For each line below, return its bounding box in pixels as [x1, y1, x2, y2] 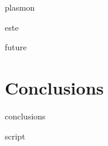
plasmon [5, 1, 35, 13]
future [5, 41, 27, 53]
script [5, 129, 26, 142]
